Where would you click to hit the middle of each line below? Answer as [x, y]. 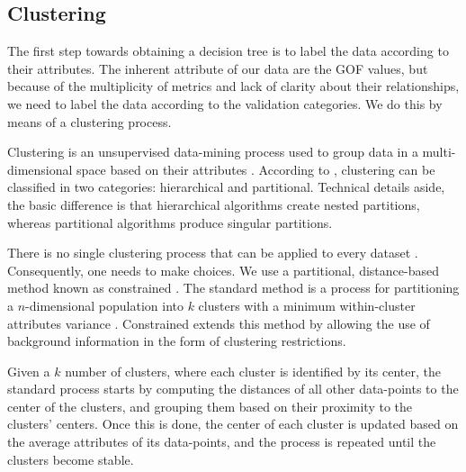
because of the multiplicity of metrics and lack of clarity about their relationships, [233, 86]
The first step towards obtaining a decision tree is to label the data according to [228, 51]
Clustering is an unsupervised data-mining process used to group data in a [213, 152]
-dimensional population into [104, 305]
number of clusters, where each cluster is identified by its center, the [253, 371]
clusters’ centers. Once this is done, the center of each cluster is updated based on [233, 424]
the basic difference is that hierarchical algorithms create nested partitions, [214, 204]
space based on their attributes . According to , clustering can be [256, 169]
